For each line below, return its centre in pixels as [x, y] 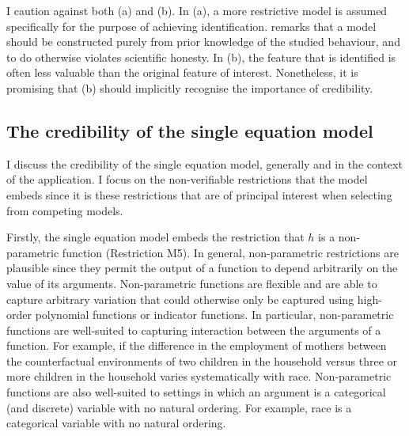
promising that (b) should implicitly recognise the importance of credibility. [190, 87]
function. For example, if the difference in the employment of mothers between [197, 345]
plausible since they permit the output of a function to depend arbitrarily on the [202, 268]
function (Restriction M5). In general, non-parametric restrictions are [230, 252]
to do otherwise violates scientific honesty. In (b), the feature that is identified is [201, 57]
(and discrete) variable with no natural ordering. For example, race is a [179, 407]
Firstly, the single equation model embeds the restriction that [155, 237]
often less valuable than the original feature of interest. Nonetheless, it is [182, 72]
